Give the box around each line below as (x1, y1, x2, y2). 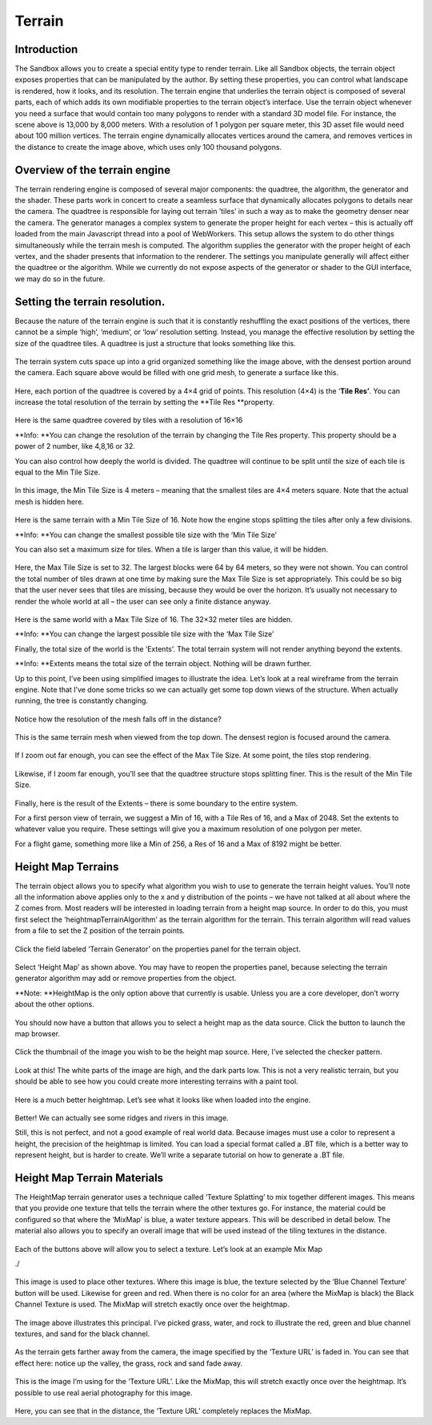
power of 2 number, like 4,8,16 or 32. (14, 442, 136, 451)
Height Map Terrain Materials (14, 1171, 164, 1185)
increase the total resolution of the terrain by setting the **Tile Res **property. (14, 398, 275, 407)
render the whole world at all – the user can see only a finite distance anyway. (14, 596, 271, 606)
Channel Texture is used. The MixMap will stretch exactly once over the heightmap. (14, 1299, 290, 1310)
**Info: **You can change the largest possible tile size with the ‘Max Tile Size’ (14, 629, 274, 639)
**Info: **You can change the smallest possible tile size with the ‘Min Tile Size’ (14, 530, 278, 539)
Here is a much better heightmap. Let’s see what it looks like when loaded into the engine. (14, 1095, 311, 1104)
